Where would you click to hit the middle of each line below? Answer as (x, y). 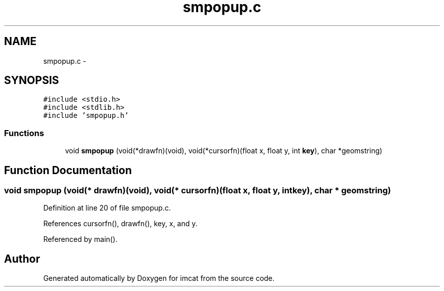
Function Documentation (68, 170)
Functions (24, 133)
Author (22, 259)
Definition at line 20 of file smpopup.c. (107, 208)
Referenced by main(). (80, 239)
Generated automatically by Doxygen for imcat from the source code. (159, 278)
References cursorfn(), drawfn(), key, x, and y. (120, 224)
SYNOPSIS (32, 80)
